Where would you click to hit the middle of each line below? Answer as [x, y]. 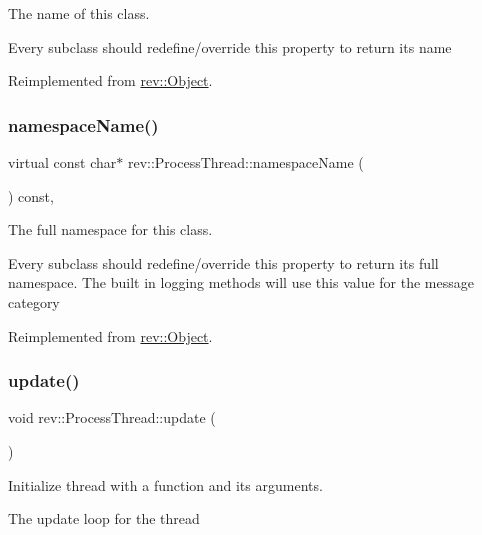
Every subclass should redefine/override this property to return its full [223, 262]
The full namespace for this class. [110, 229]
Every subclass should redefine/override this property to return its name [230, 46]
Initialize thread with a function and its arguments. [165, 484]
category [34, 301]
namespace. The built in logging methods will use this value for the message [241, 282]
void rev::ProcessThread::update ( [112, 417]
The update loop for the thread [104, 518]
